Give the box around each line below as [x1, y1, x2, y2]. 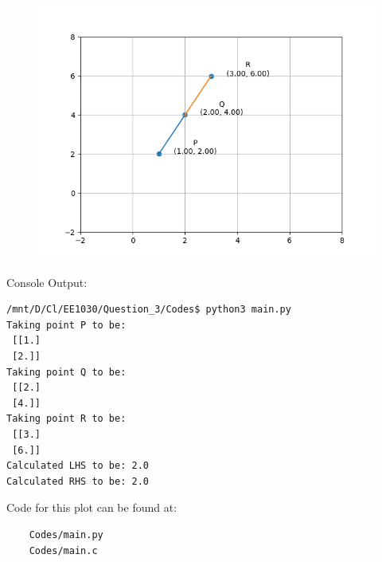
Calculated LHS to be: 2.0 [6, 460, 149, 472]
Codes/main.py [29, 529, 103, 540]
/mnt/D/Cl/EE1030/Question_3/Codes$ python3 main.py [6, 304, 291, 316]
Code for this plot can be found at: [6, 499, 177, 516]
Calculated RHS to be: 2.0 [6, 475, 149, 487]
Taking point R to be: [6, 413, 127, 425]
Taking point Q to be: [6, 366, 127, 378]
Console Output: [6, 273, 88, 290]
